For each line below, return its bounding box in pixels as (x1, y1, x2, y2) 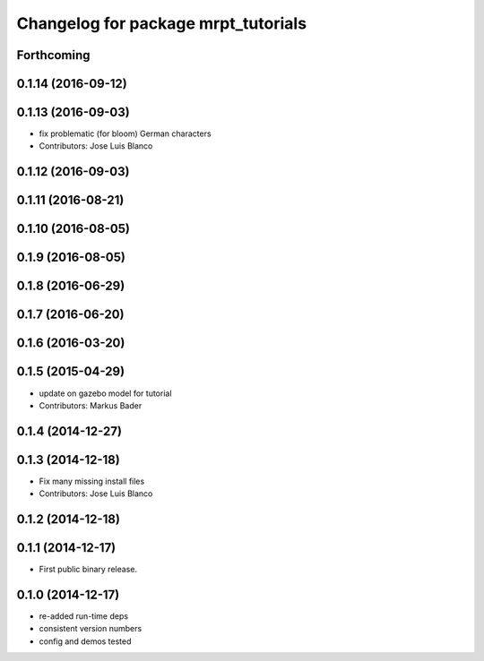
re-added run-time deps (39, 611, 129, 622)
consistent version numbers (39, 623, 143, 634)
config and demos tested (39, 636, 132, 647)
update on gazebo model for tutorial (39, 388, 172, 399)
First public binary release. (39, 564, 138, 575)
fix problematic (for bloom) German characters (39, 128, 212, 139)
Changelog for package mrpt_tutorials (16, 13, 307, 33)
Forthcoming (16, 47, 91, 63)
